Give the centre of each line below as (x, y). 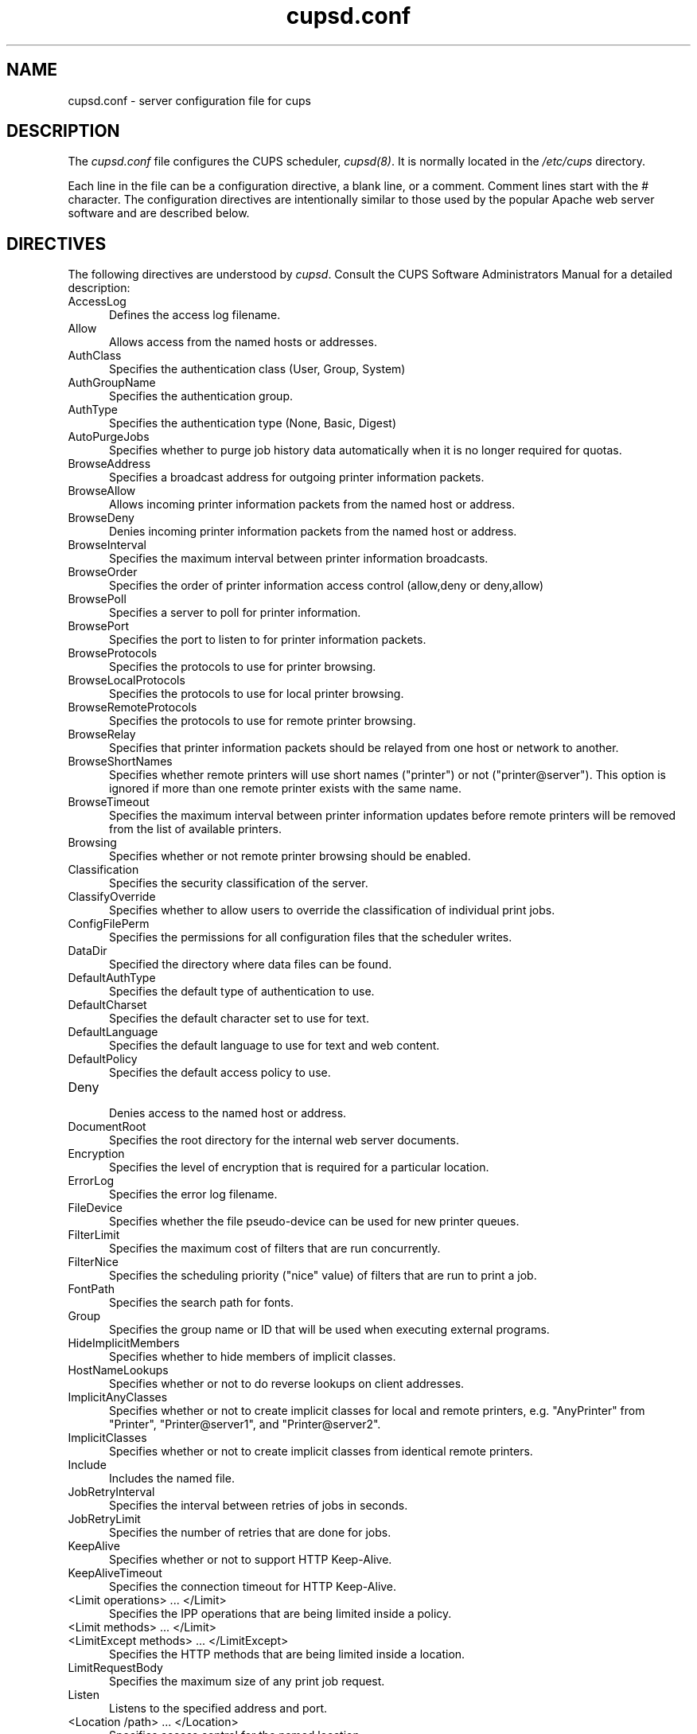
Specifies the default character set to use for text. (239, 1019)
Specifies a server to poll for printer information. (235, 613)
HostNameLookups (118, 1370)
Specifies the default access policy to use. (220, 1073)
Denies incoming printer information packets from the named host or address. (313, 532)
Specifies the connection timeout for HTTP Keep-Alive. (253, 1587)
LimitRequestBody (115, 1668)
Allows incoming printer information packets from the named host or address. (312, 505)
